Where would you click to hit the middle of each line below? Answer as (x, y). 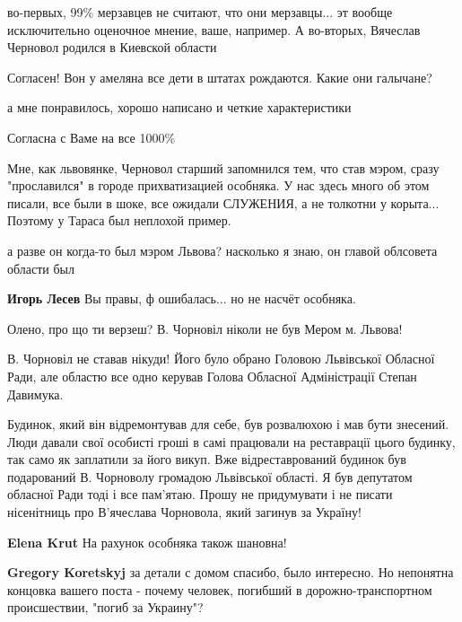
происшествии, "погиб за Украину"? (105, 607)
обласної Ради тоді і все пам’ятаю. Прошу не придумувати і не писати (200, 494)
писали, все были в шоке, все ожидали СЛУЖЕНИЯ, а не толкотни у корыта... (223, 202)
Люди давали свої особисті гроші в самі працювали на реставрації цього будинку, (231, 441)
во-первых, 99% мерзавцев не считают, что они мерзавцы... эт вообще (200, 12)
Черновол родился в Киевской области (112, 47)
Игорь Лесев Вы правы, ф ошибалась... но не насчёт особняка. (182, 298)
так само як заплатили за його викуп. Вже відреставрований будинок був (207, 459)
